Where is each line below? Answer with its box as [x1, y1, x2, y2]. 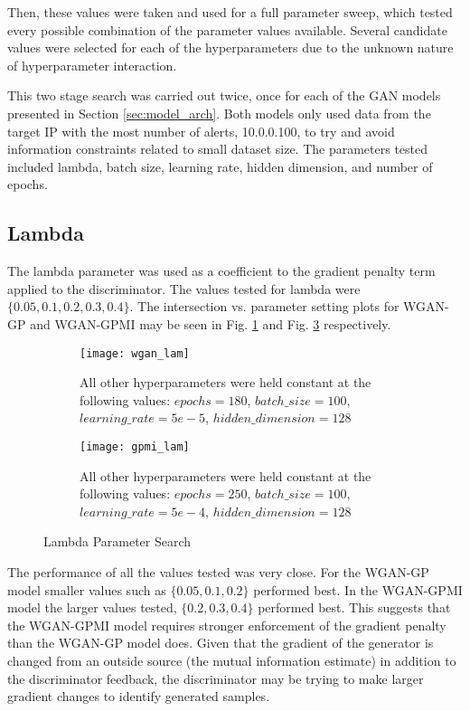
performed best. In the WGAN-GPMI [253, 580, 463, 599]
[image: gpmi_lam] [80, 440, 190, 453]
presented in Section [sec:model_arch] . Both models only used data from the [7, 103, 431, 122]
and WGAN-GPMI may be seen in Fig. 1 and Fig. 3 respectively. [30, 314, 391, 333]
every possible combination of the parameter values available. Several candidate [7, 20, 447, 39]
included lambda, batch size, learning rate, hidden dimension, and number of [7, 156, 433, 175]
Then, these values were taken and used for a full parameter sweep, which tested [7, 3, 453, 21]
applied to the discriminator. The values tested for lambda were [7, 279, 361, 298]
